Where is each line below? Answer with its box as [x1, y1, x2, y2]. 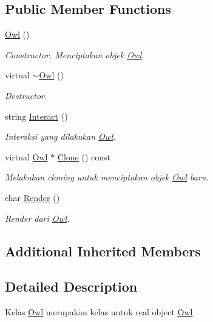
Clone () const [57, 150, 110, 163]
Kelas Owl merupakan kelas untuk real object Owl [5, 306, 193, 318]
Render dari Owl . [5, 211, 70, 224]
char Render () [5, 191, 60, 204]
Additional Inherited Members [5, 241, 201, 260]
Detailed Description [5, 277, 138, 296]
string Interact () [5, 109, 68, 122]
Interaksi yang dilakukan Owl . [5, 130, 116, 143]
